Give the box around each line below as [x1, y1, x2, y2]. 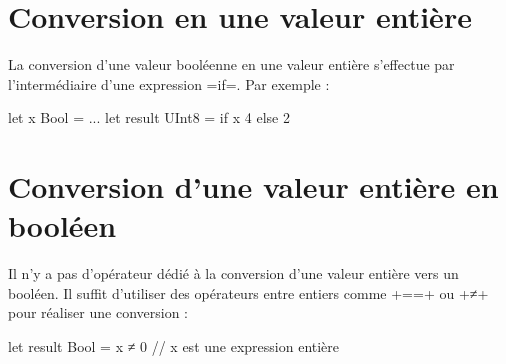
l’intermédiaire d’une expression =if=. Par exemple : [8, 73, 330, 94]
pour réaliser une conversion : [8, 302, 188, 323]
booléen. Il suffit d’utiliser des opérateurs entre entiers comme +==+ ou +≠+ [8, 282, 489, 303]
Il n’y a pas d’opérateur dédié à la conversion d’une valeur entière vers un [8, 263, 459, 284]
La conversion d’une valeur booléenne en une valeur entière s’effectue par [8, 54, 455, 75]
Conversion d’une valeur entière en [8, 166, 499, 207]
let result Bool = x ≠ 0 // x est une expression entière [8, 336, 340, 356]
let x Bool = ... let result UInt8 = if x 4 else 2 [8, 107, 290, 128]
